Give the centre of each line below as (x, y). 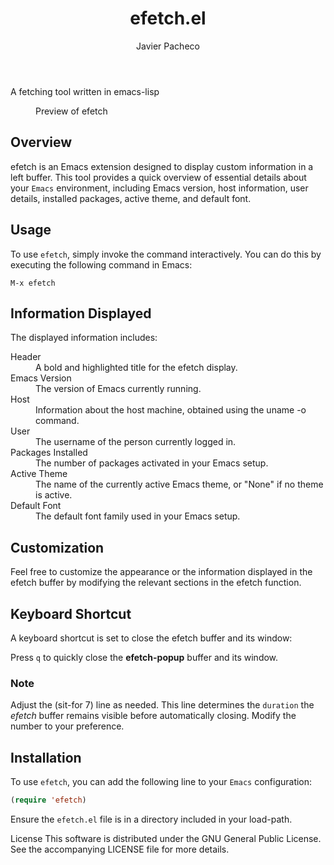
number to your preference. (67, 726)
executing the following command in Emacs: (101, 264)
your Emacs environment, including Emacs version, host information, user (159, 188)
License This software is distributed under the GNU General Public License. (166, 838)
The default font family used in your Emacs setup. (138, 516)
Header (26, 357)
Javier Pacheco (168, 46)
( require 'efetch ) (48, 800)
